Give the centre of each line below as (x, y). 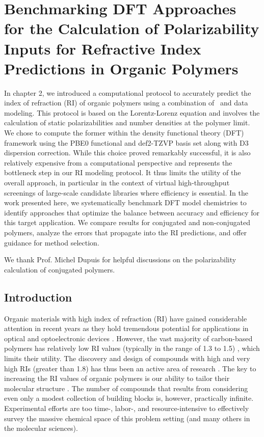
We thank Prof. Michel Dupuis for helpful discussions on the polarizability (120, 260)
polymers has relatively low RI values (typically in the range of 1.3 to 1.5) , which (132, 348)
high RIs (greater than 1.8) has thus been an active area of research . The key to (130, 368)
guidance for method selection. (52, 242)
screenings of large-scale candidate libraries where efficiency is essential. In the (126, 192)
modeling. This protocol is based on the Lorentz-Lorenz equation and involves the (132, 112)
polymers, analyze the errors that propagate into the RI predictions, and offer (125, 232)
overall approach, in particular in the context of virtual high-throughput (117, 183)
